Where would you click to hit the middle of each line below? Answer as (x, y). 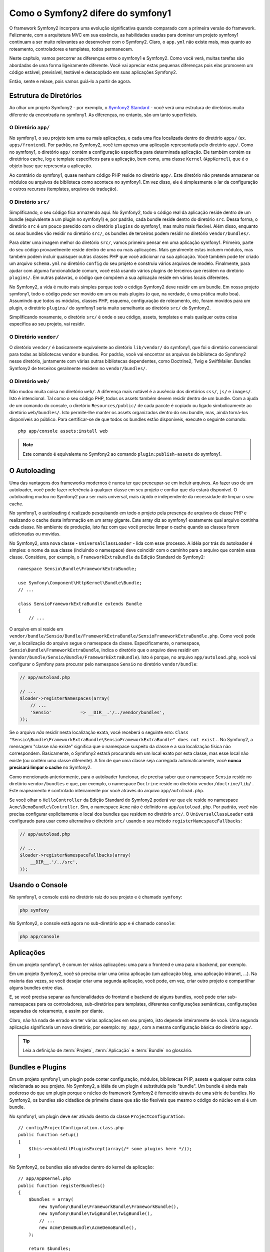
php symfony (34, 910)
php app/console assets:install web (63, 431)
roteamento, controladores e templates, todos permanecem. (71, 49)
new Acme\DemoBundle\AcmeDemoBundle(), (88, 1228)
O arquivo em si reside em (36, 629)
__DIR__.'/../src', (54, 862)
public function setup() (48, 1135)
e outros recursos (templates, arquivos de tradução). (63, 189)
